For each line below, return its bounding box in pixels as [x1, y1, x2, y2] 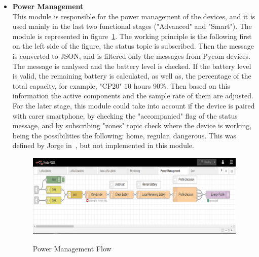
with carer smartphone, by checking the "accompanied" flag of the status [12, 110, 238, 121]
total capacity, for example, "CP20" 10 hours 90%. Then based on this [12, 80, 230, 91]
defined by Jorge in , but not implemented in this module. [12, 140, 194, 151]
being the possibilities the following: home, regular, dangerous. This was [12, 130, 237, 140]
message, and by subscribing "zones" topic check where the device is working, [12, 120, 252, 131]
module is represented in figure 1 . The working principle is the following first [12, 30, 252, 41]
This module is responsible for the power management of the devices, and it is [12, 11, 255, 21]
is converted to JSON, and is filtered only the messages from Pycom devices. [12, 50, 250, 61]
